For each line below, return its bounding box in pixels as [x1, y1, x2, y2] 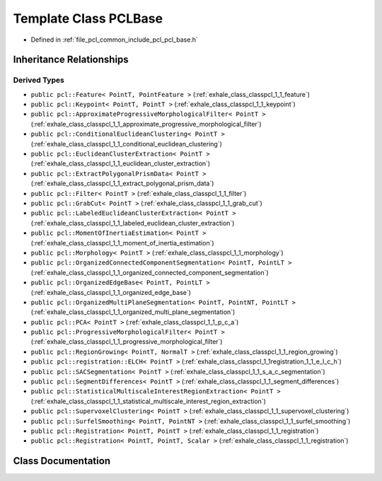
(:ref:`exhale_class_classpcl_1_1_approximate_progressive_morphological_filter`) [30, 120, 262, 128]
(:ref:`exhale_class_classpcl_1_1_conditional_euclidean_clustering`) [30, 139, 223, 148]
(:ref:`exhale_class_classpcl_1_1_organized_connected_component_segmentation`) [30, 268, 269, 277]
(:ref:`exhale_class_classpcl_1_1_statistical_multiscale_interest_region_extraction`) [30, 397, 267, 405]
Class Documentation [13, 455, 111, 467]
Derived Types [13, 75, 65, 85]
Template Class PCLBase [13, 11, 163, 26]
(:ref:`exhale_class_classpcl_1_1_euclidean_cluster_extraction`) [30, 159, 211, 168]
